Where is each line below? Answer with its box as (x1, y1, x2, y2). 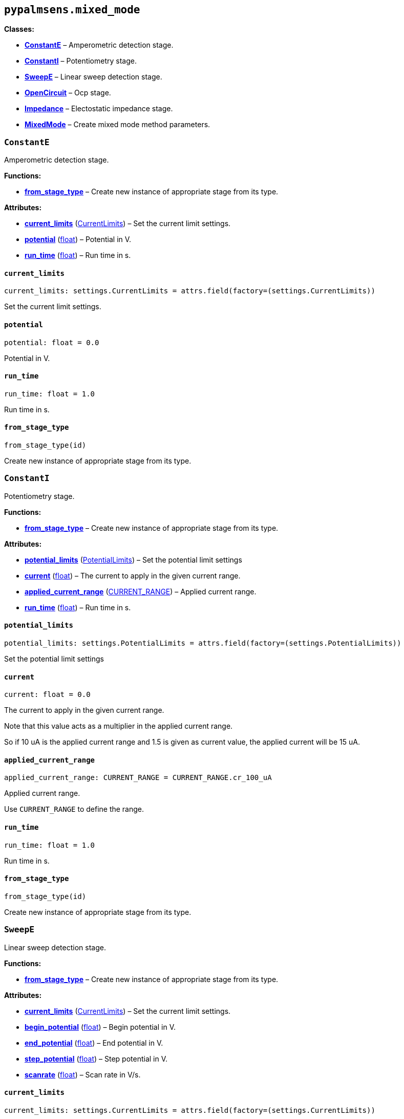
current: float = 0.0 (4, 690, 91, 699)
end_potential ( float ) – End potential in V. (25, 1038, 163, 1047)
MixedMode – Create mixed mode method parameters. (25, 120, 210, 129)
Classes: (4, 25, 34, 34)
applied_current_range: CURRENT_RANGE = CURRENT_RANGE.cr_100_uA (4, 773, 272, 782)
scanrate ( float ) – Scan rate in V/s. (25, 1070, 141, 1079)
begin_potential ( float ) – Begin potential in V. (25, 1022, 176, 1031)
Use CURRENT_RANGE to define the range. (4, 805, 144, 814)
